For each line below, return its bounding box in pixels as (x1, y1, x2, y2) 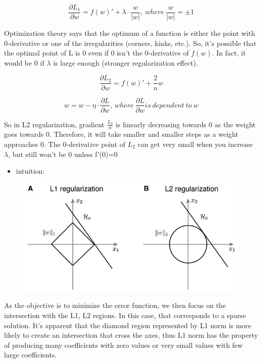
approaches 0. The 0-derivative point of (4, 138, 126, 149)
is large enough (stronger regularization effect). (53, 57, 198, 68)
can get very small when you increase (137, 138, 253, 149)
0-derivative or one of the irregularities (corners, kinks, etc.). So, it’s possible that (4, 37, 256, 48)
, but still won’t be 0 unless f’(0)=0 (8, 148, 118, 159)
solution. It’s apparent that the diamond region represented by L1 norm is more (4, 320, 251, 330)
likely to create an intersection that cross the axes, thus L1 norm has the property (4, 330, 258, 340)
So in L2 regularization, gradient (4, 119, 105, 129)
